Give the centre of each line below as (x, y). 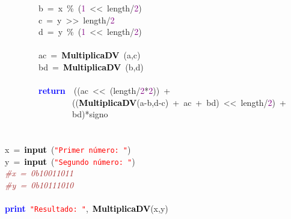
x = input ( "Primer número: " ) (68, 150)
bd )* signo (90, 114)
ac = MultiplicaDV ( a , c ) (89, 55)
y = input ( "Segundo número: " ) (70, 161)
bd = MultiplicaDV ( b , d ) (91, 66)
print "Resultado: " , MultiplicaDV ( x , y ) (87, 208)
